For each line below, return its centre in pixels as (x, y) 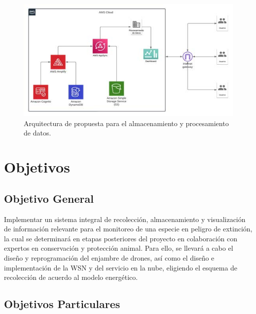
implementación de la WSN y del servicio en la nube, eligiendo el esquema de (121, 267)
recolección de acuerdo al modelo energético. (71, 277)
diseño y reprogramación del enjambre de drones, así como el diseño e (109, 257)
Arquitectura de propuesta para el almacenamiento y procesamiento (126, 123)
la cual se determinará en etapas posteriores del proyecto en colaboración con (121, 238)
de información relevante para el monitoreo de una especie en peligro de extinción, (128, 229)
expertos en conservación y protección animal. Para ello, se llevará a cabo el (119, 248)
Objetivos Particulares (62, 304)
